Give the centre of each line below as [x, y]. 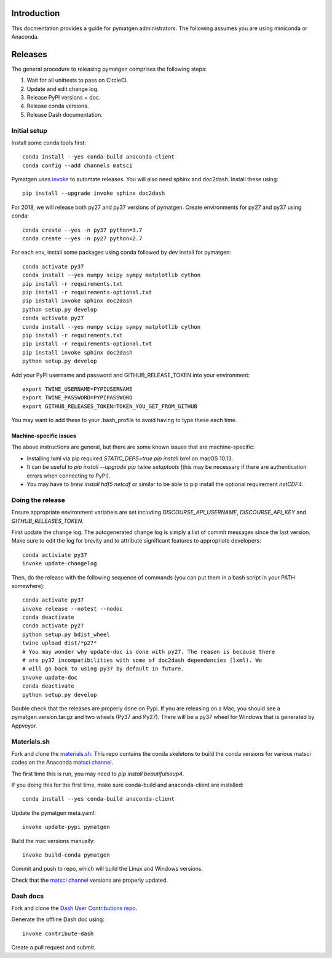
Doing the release [38, 500]
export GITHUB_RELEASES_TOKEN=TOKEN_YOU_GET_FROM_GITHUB [110, 406]
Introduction [36, 13]
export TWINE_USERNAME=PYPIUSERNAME [77, 389]
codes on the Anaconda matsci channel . [62, 763]
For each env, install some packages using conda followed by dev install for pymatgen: [121, 253]
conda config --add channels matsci [77, 165]
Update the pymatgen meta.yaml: [53, 813]
